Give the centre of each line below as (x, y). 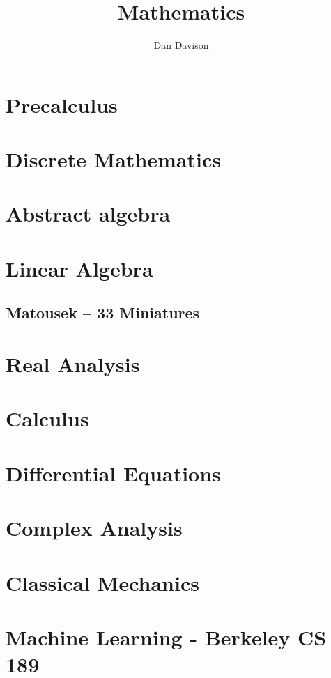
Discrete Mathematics (114, 159)
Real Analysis (73, 364)
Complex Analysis (94, 528)
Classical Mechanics (102, 582)
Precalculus (62, 104)
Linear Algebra (79, 268)
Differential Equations (113, 473)
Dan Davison (181, 45)
